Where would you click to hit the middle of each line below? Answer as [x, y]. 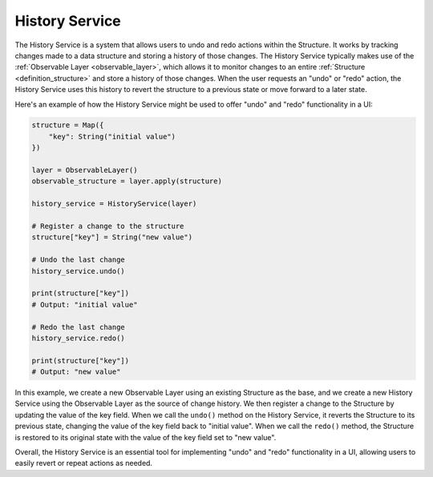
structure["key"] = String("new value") [112, 237]
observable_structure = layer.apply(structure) [127, 181]
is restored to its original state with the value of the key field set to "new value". [146, 437]
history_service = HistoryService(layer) [114, 204]
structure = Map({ [68, 125]
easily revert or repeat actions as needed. [83, 463]
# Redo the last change [79, 327]
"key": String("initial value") [112, 136]
